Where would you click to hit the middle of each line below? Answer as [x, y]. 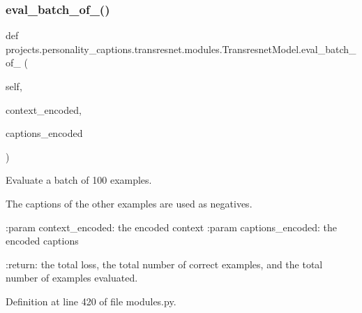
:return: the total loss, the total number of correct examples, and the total [164, 264]
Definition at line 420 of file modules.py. [91, 301]
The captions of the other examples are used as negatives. [129, 203]
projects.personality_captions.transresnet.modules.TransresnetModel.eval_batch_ [181, 49]
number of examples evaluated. [72, 278]
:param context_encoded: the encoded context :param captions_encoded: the [171, 227]
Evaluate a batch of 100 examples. [79, 180]
